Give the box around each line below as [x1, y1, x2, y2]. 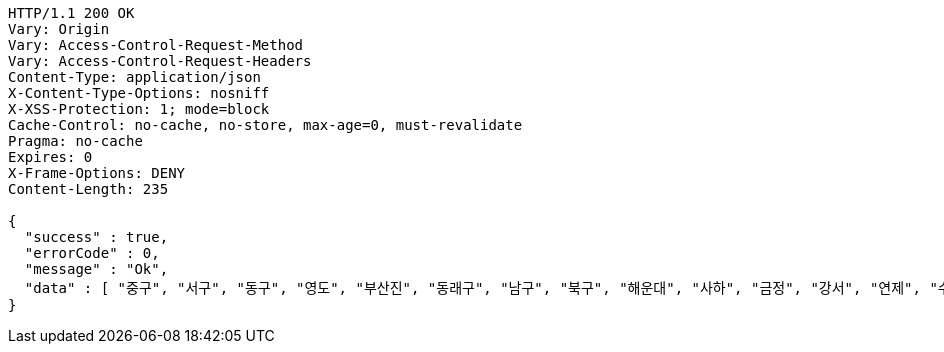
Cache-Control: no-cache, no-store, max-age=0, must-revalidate [8, 117, 523, 133]
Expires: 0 [8, 149, 93, 165]
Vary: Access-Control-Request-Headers [8, 53, 312, 69]
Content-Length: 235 [8, 181, 169, 197]
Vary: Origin [8, 21, 110, 37]
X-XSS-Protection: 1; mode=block [8, 101, 270, 117]
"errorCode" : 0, [24, 245, 160, 261]
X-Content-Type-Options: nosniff [8, 85, 270, 101]
